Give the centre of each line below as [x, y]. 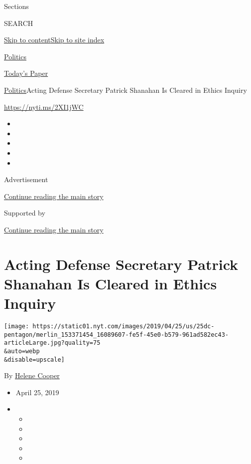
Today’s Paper [26, 73]
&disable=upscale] [34, 359]
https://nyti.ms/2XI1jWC [44, 107]
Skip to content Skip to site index [54, 40]
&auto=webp [22, 351]
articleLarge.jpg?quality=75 [52, 343]
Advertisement [26, 179]
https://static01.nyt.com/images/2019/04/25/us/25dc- [124, 326]
